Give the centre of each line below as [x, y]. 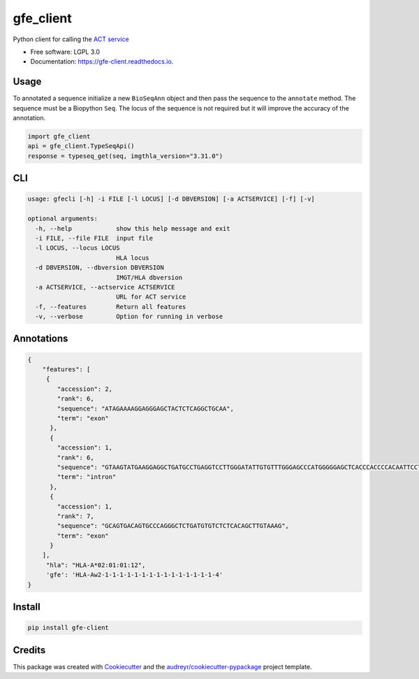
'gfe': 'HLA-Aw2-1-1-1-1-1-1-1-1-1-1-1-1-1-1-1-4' [134, 575]
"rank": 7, [75, 516]
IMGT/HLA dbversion [149, 277]
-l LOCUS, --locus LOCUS [78, 248]
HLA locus [132, 258]
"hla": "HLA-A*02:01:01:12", [96, 565]
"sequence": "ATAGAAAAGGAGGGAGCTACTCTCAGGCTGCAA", [145, 408]
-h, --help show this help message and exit [133, 228]
